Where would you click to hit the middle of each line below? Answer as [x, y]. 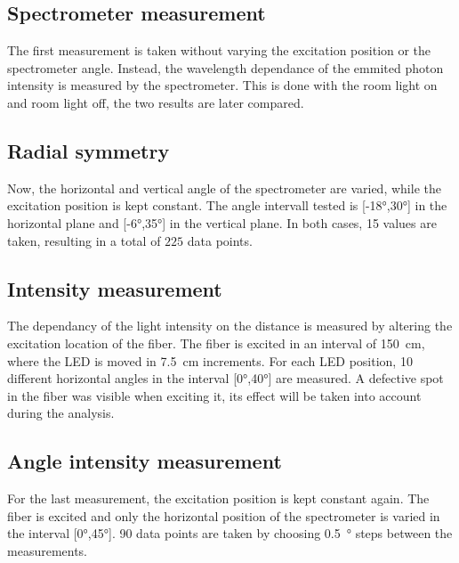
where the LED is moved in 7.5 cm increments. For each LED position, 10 [210, 360]
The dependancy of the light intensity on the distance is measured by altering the [230, 326]
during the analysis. [61, 413]
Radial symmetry [89, 150]
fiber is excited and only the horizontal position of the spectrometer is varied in [224, 515]
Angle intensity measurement [145, 461]
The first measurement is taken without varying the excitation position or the [219, 50]
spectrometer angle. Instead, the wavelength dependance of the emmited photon [225, 67]
